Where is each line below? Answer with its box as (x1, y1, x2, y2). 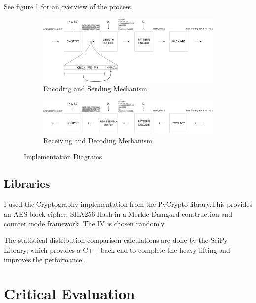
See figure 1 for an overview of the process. (4, 1, 133, 11)
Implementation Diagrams (24, 151, 102, 162)
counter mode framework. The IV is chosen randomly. (4, 218, 166, 228)
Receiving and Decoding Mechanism (43, 135, 152, 145)
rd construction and (173, 208, 232, 219)
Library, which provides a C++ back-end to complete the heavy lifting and (4, 244, 230, 255)
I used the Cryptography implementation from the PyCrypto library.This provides (4, 199, 252, 209)
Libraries (4, 176, 50, 191)
